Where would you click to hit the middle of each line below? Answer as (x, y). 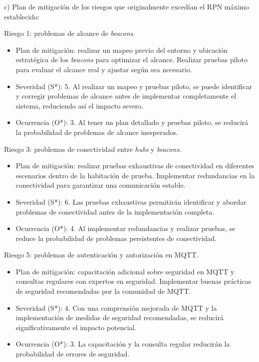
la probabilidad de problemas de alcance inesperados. (97, 132)
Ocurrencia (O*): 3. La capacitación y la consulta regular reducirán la (123, 344)
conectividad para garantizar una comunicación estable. (101, 185)
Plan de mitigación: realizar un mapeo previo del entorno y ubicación (122, 50)
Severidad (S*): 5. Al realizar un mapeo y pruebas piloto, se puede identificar (134, 86)
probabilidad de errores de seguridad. (73, 354)
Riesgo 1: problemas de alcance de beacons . (70, 33)
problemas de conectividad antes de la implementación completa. (115, 211)
